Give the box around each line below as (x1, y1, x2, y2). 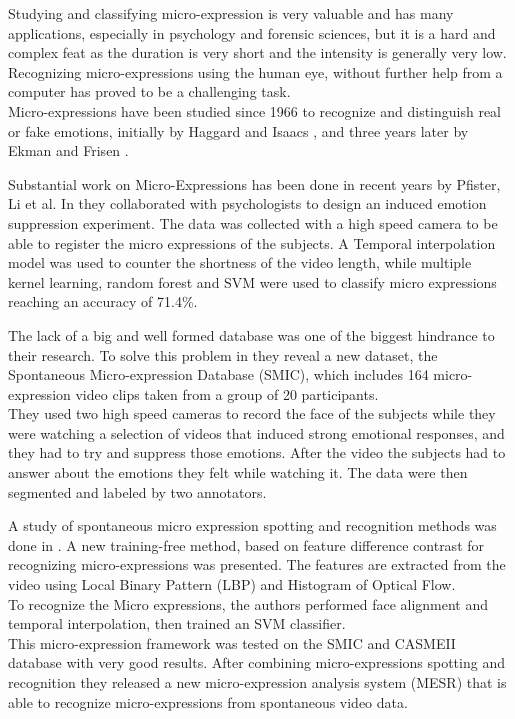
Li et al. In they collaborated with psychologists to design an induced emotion (8, 193, 487, 214)
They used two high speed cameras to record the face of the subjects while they (8, 403, 496, 424)
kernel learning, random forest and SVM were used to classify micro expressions (8, 271, 497, 292)
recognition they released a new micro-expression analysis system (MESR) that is (8, 672, 507, 692)
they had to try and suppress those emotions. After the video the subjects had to (8, 442, 506, 463)
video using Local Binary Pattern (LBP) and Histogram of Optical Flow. (8, 574, 456, 595)
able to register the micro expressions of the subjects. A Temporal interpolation (8, 232, 496, 253)
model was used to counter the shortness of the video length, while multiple (8, 252, 472, 273)
